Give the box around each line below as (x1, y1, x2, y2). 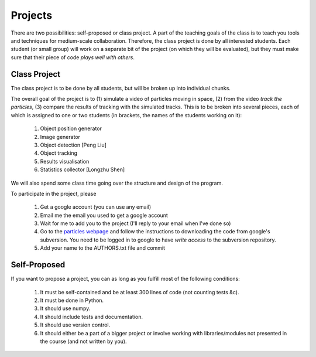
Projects (11, 9, 53, 22)
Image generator (40, 133, 80, 140)
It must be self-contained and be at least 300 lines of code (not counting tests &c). (40, 288, 239, 295)
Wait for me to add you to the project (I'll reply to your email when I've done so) (40, 220, 231, 227)
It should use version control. (40, 321, 111, 328)
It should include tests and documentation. (40, 313, 143, 320)
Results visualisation (40, 158, 90, 165)
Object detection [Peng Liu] (40, 141, 107, 148)
